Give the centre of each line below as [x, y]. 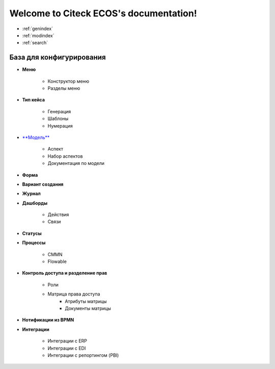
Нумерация [60, 126]
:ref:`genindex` [38, 29]
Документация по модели [76, 163]
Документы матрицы [88, 308]
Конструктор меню [68, 81]
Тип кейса [34, 100]
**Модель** [36, 137]
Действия [58, 215]
